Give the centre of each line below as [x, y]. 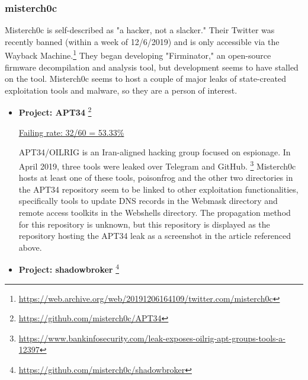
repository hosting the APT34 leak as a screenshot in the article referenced [155, 236]
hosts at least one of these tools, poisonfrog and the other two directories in [156, 178]
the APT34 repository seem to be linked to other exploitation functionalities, [158, 189]
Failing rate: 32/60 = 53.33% [71, 132]
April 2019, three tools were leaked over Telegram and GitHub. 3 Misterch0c [157, 165]
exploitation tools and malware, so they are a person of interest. [121, 90]
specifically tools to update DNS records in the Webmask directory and [148, 201]
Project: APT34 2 [55, 111]
